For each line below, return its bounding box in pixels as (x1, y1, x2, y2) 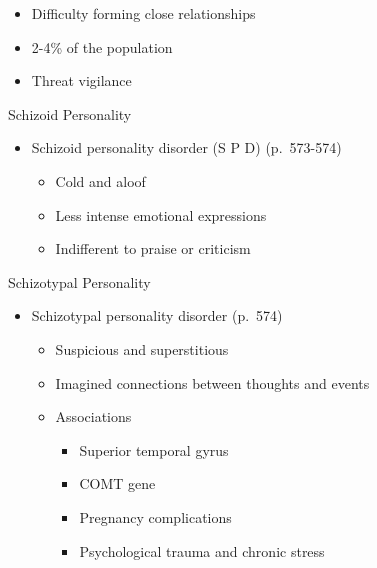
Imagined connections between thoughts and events (55, 372, 370, 393)
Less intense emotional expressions (55, 204, 267, 225)
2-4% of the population (31, 36, 173, 57)
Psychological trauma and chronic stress (79, 540, 325, 561)
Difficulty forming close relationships (31, 3, 256, 23)
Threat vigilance (31, 70, 132, 91)
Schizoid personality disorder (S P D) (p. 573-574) (31, 137, 342, 158)
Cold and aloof (55, 170, 146, 191)
